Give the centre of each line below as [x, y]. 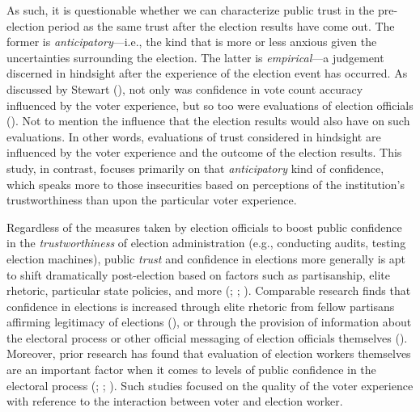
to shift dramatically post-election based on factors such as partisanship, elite [199, 274]
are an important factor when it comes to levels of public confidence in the [191, 370]
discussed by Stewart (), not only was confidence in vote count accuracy [185, 88]
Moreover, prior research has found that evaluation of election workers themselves [209, 353]
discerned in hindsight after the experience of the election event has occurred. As [207, 73]
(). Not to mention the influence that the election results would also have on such [208, 121]
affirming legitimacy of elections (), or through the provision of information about [209, 322]
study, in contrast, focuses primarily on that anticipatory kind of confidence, [195, 168]
